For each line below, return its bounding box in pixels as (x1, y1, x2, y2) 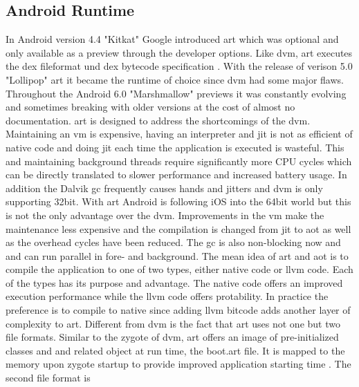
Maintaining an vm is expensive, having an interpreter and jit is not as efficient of (6, 126, 353, 141)
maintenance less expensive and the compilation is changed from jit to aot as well (6, 221, 351, 236)
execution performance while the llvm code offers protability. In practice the (6, 289, 329, 303)
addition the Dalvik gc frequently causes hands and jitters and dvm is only (6, 180, 323, 195)
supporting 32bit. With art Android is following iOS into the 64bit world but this (6, 194, 351, 209)
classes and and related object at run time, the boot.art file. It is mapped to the (6, 343, 345, 357)
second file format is (6, 370, 91, 385)
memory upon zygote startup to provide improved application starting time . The (6, 357, 351, 371)
